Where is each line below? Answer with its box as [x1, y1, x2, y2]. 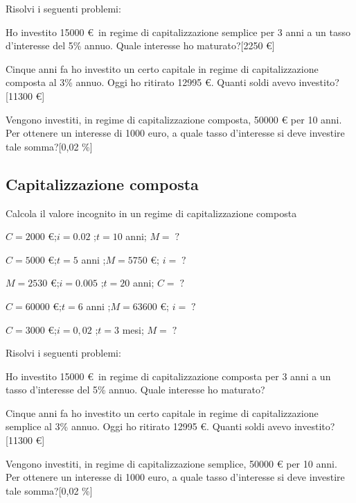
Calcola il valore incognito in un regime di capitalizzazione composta [6, 205, 297, 220]
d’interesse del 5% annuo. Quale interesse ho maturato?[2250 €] [6, 38, 275, 53]
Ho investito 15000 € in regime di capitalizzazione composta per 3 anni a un [6, 368, 331, 383]
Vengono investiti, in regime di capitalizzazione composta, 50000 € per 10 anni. [6, 112, 342, 126]
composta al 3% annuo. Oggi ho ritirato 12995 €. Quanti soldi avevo [6, 75, 296, 89]
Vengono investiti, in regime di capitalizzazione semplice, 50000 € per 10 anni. [6, 456, 337, 470]
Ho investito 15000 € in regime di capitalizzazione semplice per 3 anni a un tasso [6, 24, 350, 39]
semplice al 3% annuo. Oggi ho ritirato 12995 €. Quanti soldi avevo [6, 419, 292, 434]
